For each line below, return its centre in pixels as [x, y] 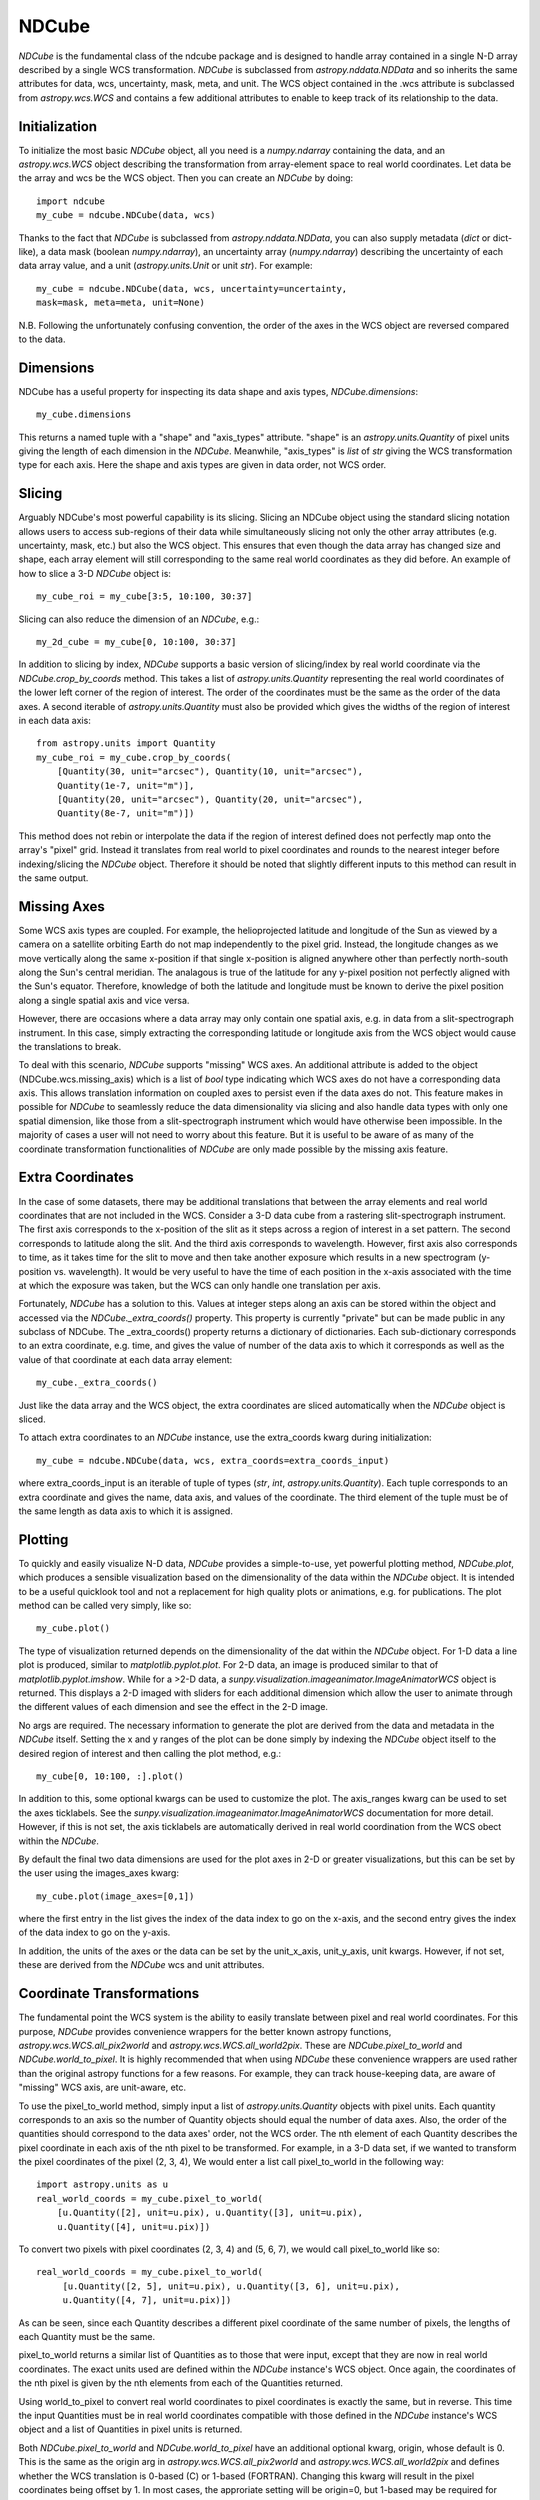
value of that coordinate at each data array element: [125, 1359]
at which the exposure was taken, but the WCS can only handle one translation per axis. [199, 1285]
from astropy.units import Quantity [126, 743]
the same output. [53, 877]
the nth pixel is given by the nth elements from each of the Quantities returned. [181, 2383]
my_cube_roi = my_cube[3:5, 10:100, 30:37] [144, 596]
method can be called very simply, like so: [105, 1606]
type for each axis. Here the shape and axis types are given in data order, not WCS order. [202, 465]
